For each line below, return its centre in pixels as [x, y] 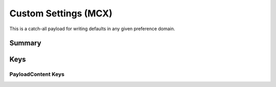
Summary [25, 43]
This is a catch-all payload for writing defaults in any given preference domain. [92, 29]
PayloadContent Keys [37, 74]
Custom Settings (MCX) [61, 13]
